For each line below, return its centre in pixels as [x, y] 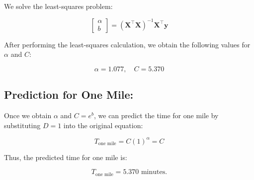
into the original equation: [103, 125]
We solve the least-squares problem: [58, 6]
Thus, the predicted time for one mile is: [66, 157]
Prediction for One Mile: [69, 94]
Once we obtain [28, 115]
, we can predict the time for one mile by [156, 115]
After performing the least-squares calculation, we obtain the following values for [127, 44]
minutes [153, 172]
